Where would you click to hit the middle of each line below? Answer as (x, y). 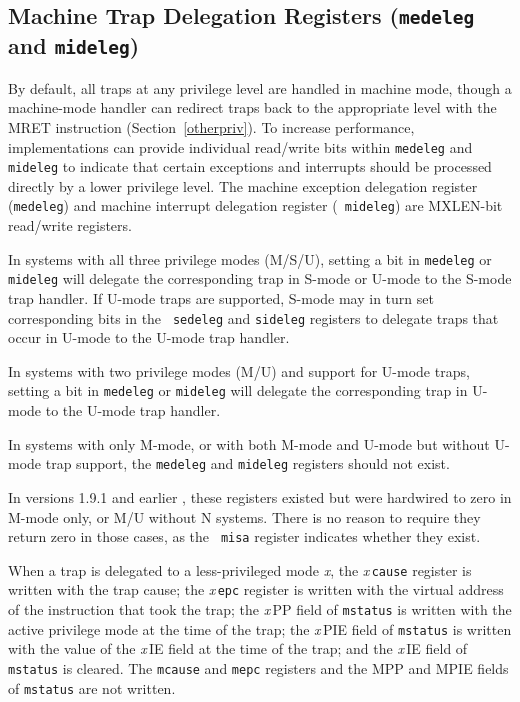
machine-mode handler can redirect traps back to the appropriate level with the (252, 107)
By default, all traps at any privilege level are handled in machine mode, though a (260, 87)
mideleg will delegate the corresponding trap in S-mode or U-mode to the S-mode (260, 278)
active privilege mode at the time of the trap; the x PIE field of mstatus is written (260, 628)
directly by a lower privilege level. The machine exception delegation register (243, 185)
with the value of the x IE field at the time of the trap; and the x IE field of (238, 648)
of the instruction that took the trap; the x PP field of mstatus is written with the (260, 609)
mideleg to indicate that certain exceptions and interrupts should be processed (250, 166)
